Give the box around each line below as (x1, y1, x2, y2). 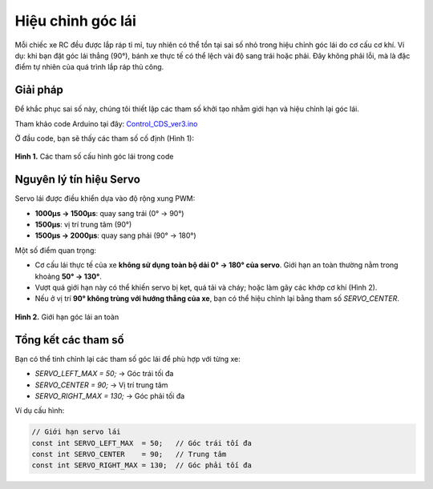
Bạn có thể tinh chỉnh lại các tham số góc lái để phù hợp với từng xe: (14, 354, 241, 363)
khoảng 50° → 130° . (34, 271, 102, 281)
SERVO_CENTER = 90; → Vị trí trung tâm (34, 380, 168, 390)
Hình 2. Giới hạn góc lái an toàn (14, 312, 119, 322)
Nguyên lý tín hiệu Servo (14, 173, 140, 186)
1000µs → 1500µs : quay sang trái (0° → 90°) (34, 208, 184, 218)
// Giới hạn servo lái (31, 427, 121, 436)
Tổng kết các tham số (14, 333, 124, 347)
